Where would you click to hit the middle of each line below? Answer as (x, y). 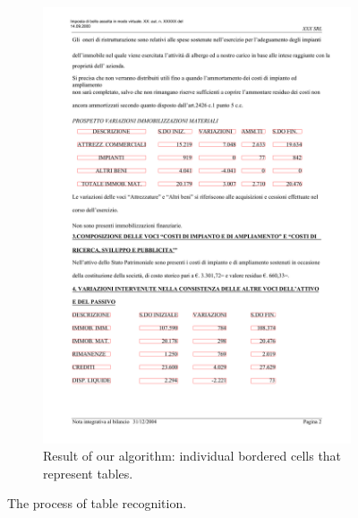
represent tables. (88, 473)
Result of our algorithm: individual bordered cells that (192, 456)
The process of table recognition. (97, 503)
